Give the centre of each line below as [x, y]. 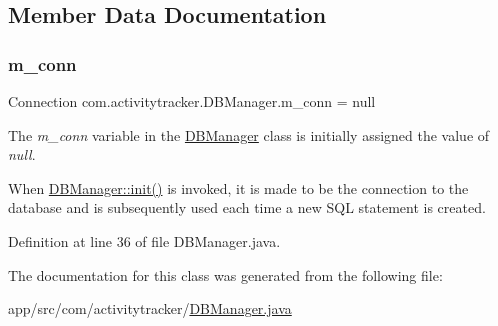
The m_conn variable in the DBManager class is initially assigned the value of [249, 134]
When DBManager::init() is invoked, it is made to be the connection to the [238, 187]
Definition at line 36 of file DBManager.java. [144, 240]
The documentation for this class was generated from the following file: [225, 274]
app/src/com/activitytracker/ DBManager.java [150, 308]
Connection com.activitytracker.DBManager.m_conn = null [192, 101]
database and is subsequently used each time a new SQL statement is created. [247, 207]
